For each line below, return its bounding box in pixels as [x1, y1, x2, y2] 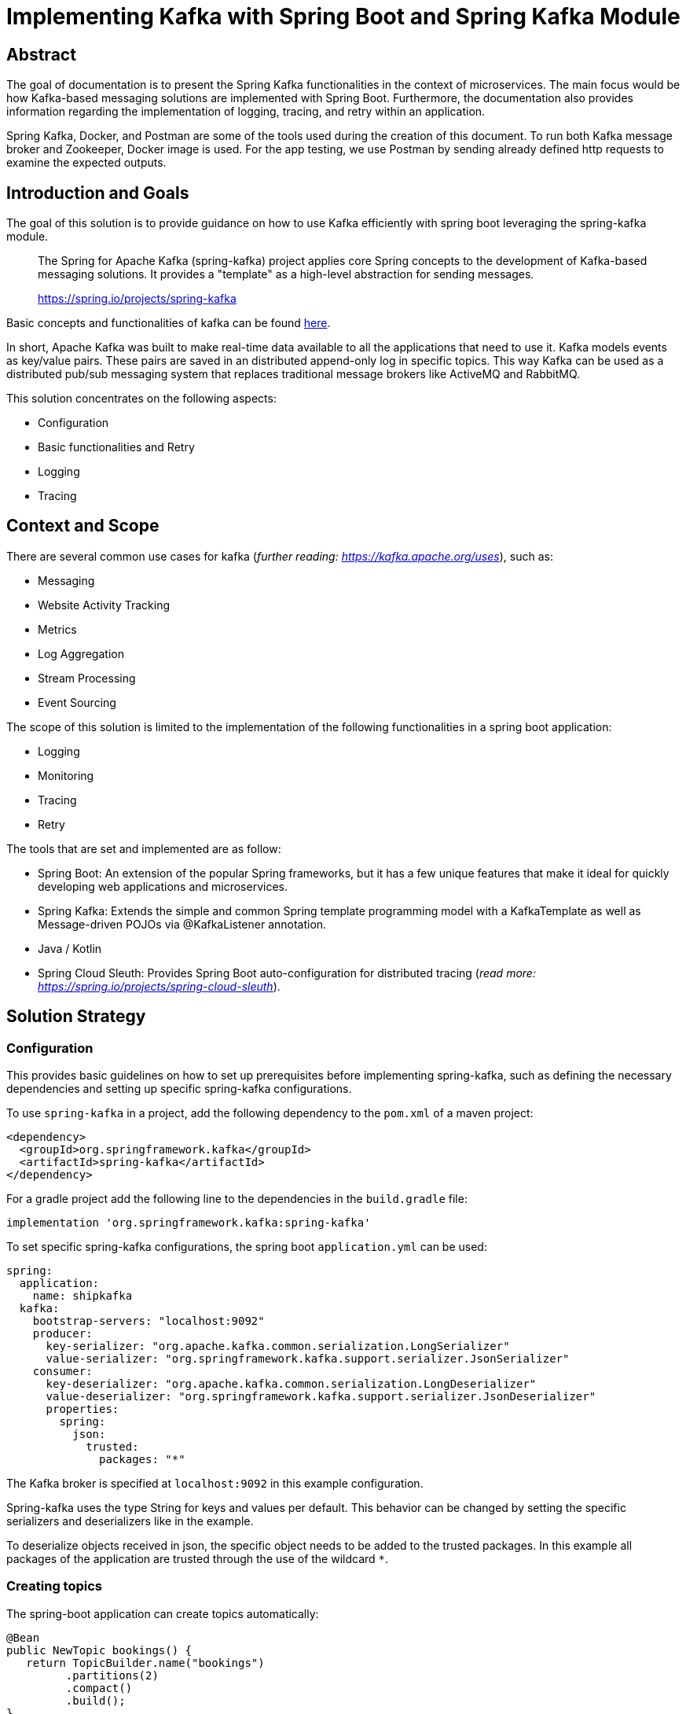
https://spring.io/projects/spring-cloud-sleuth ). [38, 979, 281, 993]
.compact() [65, 1681, 133, 1694]
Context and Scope [6, 516, 160, 536]
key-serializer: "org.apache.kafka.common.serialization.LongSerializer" [46, 1340, 510, 1353]
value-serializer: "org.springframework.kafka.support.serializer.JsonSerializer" [46, 1352, 570, 1366]
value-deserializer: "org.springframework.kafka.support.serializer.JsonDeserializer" [46, 1390, 596, 1403]
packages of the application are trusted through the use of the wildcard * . [6, 1552, 389, 1566]
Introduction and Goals [6, 182, 189, 203]
